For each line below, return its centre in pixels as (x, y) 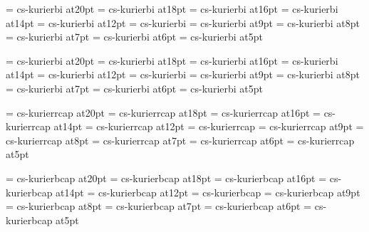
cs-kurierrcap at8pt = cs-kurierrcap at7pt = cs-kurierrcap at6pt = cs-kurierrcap (180, 140)
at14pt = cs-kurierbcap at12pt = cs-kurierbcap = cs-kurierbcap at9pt (208, 192)
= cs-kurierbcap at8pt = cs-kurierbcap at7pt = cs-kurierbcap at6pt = (159, 206)
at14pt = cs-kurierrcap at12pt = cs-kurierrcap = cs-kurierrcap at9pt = (209, 126)
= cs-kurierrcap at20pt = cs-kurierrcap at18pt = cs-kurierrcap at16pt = (163, 112)
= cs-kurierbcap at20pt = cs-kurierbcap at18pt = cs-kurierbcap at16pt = (166, 178)
